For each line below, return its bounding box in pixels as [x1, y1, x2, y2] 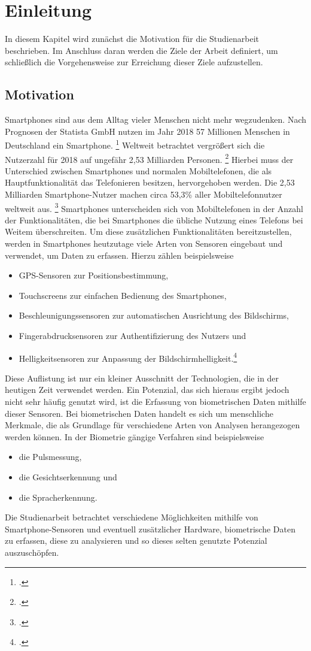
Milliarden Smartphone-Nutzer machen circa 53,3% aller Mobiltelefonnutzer [5, 187, 282, 200]
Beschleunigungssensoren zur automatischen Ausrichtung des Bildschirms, [19, 309, 289, 322]
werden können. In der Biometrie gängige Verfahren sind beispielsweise [5, 430, 264, 443]
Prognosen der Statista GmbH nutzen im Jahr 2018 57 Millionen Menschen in [5, 125, 290, 137]
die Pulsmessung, [19, 450, 82, 463]
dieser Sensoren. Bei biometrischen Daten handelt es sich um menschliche [5, 407, 273, 419]
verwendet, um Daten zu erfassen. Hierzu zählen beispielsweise [5, 249, 234, 261]
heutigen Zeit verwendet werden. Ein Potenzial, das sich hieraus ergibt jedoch [5, 383, 289, 396]
